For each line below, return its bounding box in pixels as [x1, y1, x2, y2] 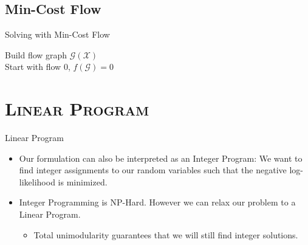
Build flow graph [5, 48, 67, 61]
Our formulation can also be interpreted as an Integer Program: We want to [19, 151, 303, 164]
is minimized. [58, 175, 108, 188]
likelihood [19, 175, 55, 188]
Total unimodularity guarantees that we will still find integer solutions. [33, 228, 298, 241]
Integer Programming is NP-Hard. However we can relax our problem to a [19, 196, 296, 209]
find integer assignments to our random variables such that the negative [19, 164, 287, 176]
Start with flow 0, [5, 60, 70, 73]
